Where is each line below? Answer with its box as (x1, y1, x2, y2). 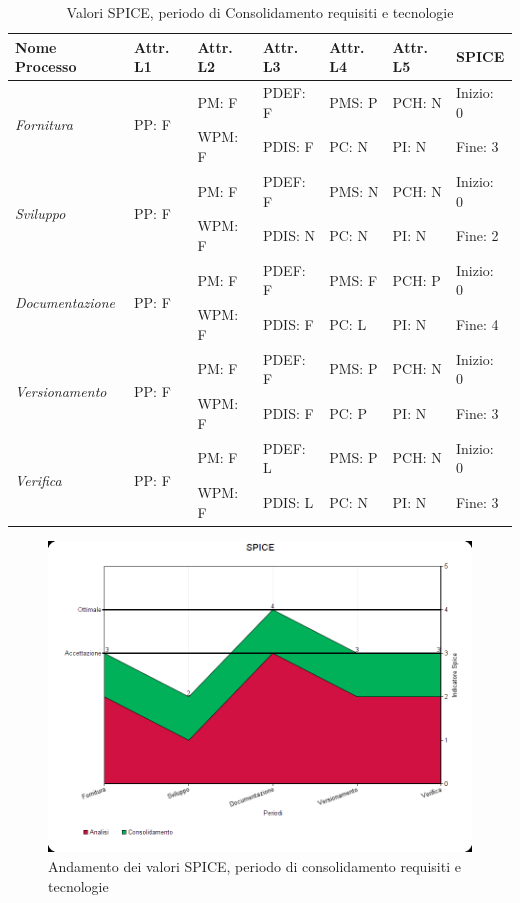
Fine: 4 (455, 314, 499, 335)
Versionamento (15, 380, 107, 401)
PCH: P (392, 269, 441, 290)
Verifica (15, 469, 62, 490)
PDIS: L (262, 491, 314, 512)
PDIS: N (262, 225, 315, 246)
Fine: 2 (455, 225, 499, 246)
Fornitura (15, 114, 73, 135)
